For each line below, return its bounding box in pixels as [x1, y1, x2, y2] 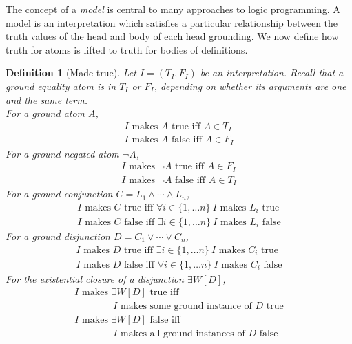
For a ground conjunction [6, 186, 113, 201]
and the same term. [6, 92, 87, 107]
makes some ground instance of [121, 301, 252, 312]
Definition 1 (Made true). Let [6, 65, 136, 80]
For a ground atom [6, 106, 85, 120]
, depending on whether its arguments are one [154, 78, 346, 93]
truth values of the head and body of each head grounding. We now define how [6, 29, 339, 43]
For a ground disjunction [6, 228, 110, 243]
